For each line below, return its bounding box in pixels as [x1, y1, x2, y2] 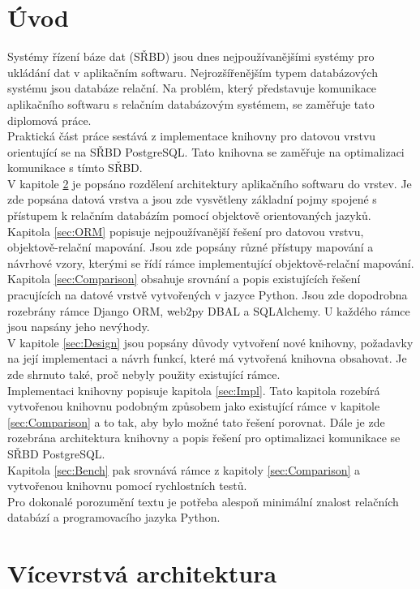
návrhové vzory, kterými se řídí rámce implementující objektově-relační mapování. [7, 254, 414, 271]
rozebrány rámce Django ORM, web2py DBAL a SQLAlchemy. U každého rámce [7, 302, 410, 319]
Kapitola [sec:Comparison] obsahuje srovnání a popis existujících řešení [7, 270, 361, 287]
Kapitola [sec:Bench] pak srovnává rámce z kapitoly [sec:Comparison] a [7, 461, 361, 478]
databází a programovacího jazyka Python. [7, 509, 221, 526]
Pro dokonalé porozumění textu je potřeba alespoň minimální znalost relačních [7, 492, 399, 509]
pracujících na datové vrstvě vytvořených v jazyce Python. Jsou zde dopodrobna [7, 286, 408, 303]
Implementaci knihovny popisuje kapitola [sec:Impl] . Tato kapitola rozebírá [7, 381, 380, 398]
